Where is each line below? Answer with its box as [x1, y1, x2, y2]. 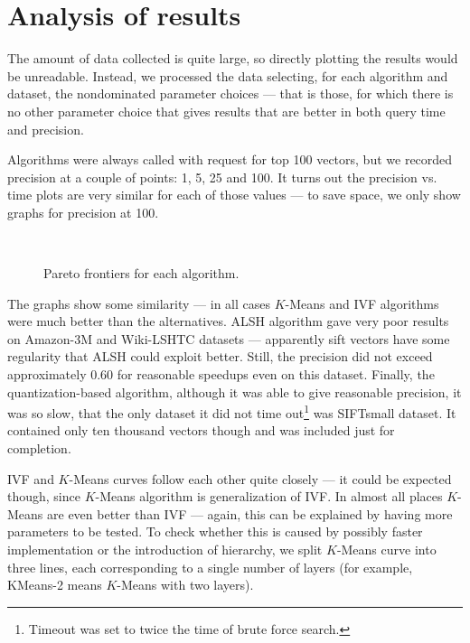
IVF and [7, 469, 54, 488]
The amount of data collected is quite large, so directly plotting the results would [7, 49, 458, 68]
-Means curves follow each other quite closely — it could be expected [69, 469, 452, 488]
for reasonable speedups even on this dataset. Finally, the [117, 365, 435, 384]
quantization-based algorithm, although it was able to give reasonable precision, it [7, 382, 462, 401]
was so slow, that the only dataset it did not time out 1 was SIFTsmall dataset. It [7, 401, 456, 422]
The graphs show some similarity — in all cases [7, 294, 270, 312]
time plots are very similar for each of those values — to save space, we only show [7, 185, 461, 204]
